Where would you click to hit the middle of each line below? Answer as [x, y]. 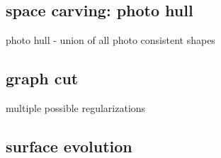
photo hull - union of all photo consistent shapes [110, 40]
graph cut [42, 78]
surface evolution [69, 146]
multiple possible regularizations [76, 108]
